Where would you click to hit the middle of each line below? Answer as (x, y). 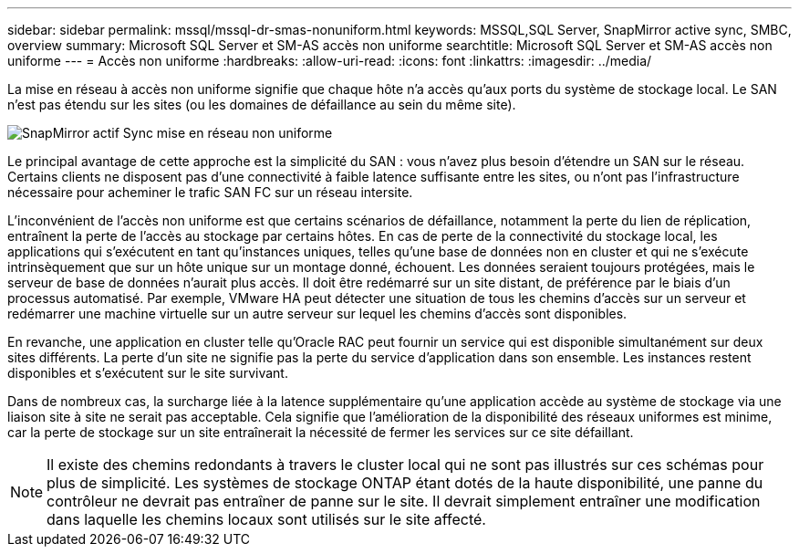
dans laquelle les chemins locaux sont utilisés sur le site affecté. (266, 519)
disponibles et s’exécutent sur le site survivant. (148, 373)
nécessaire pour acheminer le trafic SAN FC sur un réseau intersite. (210, 192)
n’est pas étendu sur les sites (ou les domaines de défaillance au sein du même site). (262, 105)
